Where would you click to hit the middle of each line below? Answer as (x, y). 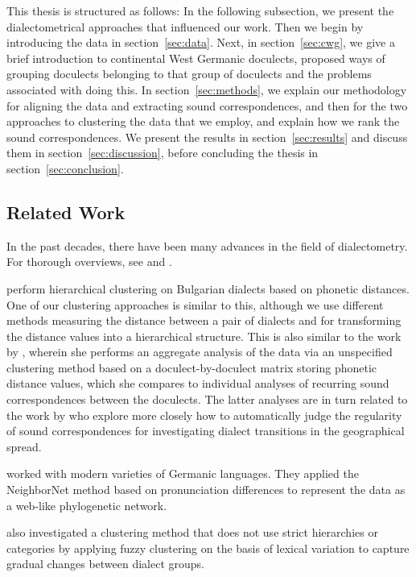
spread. (24, 446)
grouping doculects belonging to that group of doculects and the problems (189, 74)
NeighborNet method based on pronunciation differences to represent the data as (206, 490)
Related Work (66, 212)
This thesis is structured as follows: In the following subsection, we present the (200, 10)
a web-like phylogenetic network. (87, 505)
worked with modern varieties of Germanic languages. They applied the (183, 473)
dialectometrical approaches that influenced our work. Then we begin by (185, 26)
